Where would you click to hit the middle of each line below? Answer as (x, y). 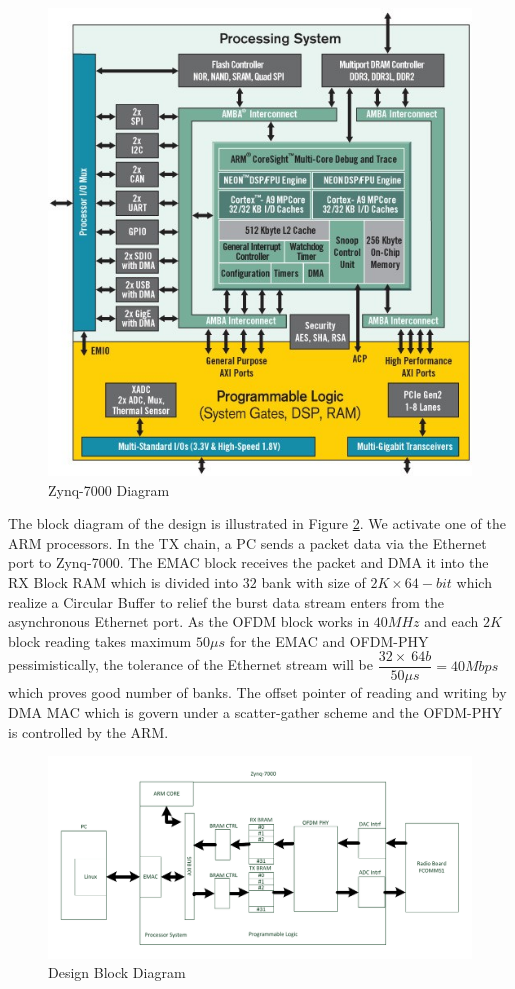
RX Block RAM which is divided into (123, 581)
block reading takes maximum (100, 640)
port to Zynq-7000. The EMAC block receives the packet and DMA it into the (248, 562)
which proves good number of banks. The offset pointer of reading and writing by (257, 692)
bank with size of (313, 581)
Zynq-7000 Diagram (109, 489)
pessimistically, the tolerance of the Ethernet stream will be (190, 664)
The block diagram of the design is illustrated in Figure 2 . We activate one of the (257, 523)
